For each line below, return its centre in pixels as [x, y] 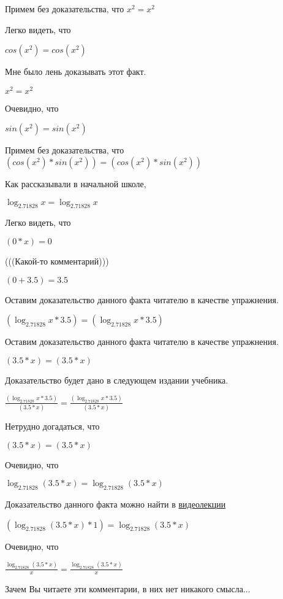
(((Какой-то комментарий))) [57, 261]
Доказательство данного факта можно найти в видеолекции [115, 504]
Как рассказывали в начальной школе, [76, 184]
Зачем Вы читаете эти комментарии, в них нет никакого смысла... [128, 589]
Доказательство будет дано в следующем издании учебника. [117, 380]
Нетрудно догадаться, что [52, 426]
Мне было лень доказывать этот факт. [76, 71]
